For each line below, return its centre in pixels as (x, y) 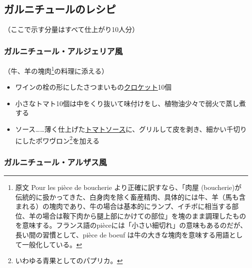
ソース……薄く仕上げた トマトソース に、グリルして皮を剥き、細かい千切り (131, 129)
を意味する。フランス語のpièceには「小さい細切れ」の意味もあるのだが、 (131, 225)
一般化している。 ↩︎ (52, 244)
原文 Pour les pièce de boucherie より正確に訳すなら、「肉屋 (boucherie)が (128, 187)
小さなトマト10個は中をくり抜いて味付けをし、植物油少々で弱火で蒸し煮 (131, 103)
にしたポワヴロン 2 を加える (57, 140)
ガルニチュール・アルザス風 (55, 162)
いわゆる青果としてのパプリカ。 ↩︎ (69, 260)
